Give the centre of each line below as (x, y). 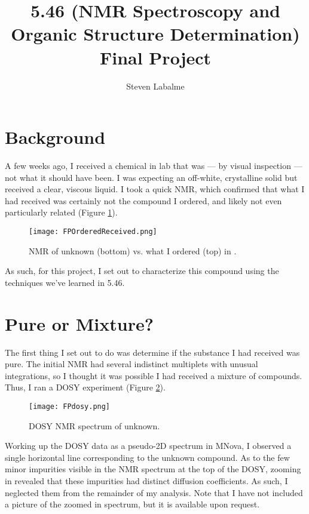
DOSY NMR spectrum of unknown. (94, 425)
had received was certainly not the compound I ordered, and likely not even (143, 200)
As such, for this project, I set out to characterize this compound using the (142, 271)
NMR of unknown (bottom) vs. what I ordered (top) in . (133, 250)
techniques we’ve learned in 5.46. (65, 282)
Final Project (155, 57)
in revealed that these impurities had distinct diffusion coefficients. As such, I (146, 480)
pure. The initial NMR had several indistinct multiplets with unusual (131, 364)
